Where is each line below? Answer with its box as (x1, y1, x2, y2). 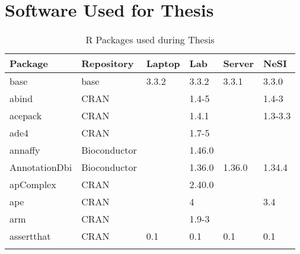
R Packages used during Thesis (85, 33, 215, 47)
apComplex (9, 177, 56, 192)
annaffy (9, 143, 40, 157)
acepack (9, 109, 42, 123)
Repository (81, 56, 134, 71)
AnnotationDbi (9, 160, 72, 174)
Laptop (146, 56, 180, 71)
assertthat (9, 229, 51, 243)
